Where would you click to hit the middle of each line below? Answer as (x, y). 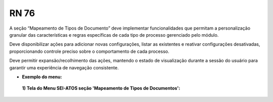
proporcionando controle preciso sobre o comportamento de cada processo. (89, 51)
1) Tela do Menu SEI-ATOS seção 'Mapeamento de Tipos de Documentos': (101, 88)
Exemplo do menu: (42, 77)
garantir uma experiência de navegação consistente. (64, 67)
